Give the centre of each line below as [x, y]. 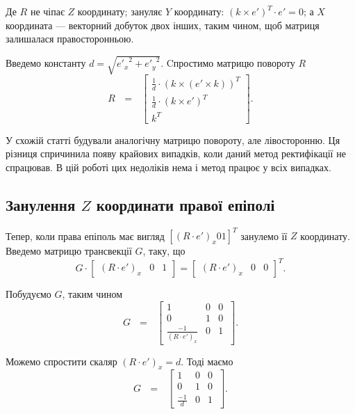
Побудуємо [28, 294]
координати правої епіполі [185, 204]
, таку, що [164, 251]
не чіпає [47, 11]
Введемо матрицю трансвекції [69, 251]
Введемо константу [46, 63]
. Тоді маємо [207, 361]
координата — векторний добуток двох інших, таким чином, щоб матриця [163, 25]
